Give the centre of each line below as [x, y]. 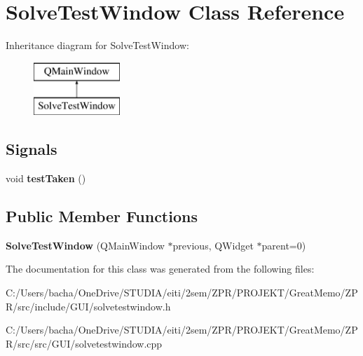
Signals [32, 149]
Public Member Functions [102, 216]
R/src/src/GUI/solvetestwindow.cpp [84, 343]
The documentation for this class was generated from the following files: [160, 269]
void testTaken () [46, 178]
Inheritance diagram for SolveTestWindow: [97, 45]
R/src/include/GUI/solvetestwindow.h [88, 306]
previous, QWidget [213, 245]
